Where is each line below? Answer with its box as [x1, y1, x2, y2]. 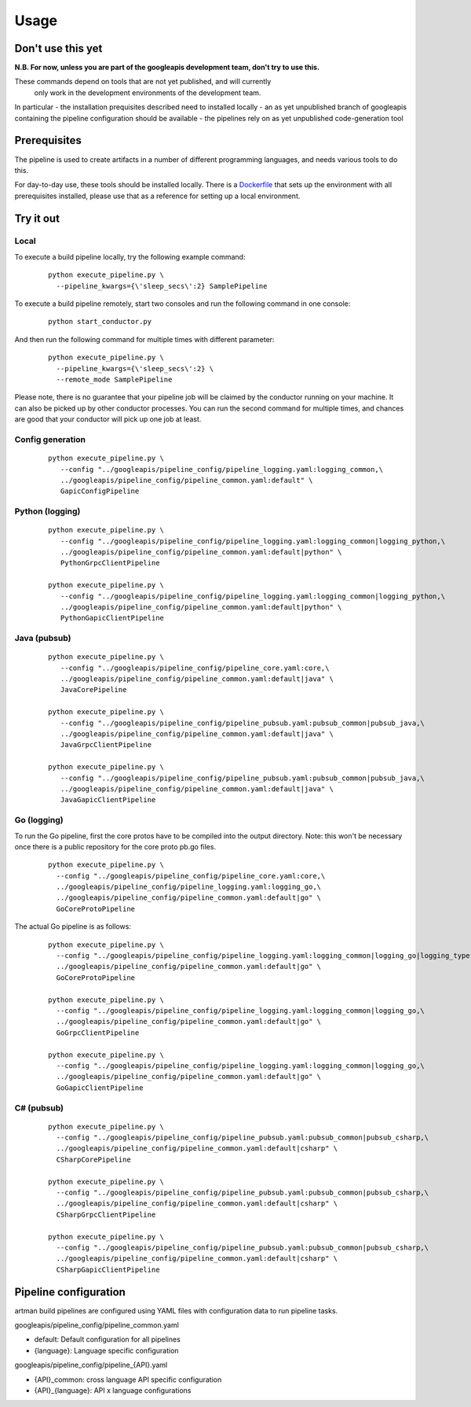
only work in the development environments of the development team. [34, 87, 261, 98]
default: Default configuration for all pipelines [34, 1335, 181, 1344]
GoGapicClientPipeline [56, 1083, 144, 1092]
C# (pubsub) [14, 1102, 64, 1113]
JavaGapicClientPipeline [60, 795, 156, 805]
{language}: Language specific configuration [34, 1346, 180, 1355]
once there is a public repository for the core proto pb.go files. [14, 842, 216, 851]
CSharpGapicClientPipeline [56, 1265, 160, 1274]
